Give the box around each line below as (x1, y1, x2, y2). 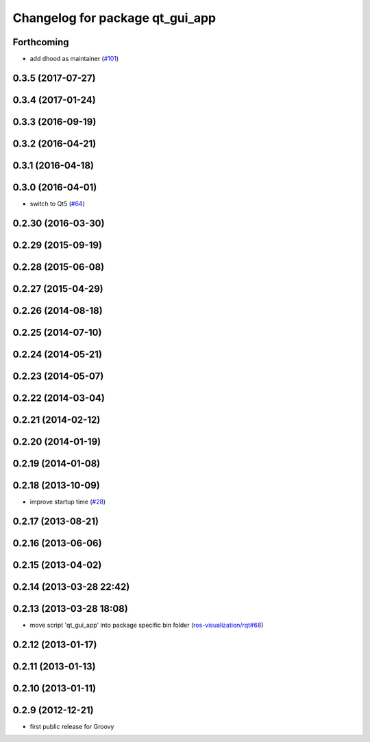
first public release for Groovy (29, 723, 114, 731)
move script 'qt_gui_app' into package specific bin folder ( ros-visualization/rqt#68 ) (29, 621, 264, 630)
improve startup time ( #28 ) (29, 497, 106, 506)
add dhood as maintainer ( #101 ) (29, 55, 119, 63)
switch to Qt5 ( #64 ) (29, 199, 86, 208)
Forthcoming (12, 36, 69, 48)
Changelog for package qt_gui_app (12, 10, 217, 25)
